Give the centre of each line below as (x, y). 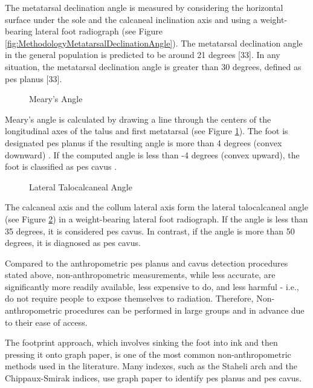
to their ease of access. (46, 322)
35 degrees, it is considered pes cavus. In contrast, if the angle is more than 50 (150, 231)
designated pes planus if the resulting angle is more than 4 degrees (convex (144, 142)
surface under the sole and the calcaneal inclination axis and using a (131, 19)
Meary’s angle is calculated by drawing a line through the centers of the (138, 119)
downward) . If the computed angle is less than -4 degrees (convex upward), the (152, 154)
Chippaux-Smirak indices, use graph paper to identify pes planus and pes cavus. (153, 378)
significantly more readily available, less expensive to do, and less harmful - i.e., (152, 286)
